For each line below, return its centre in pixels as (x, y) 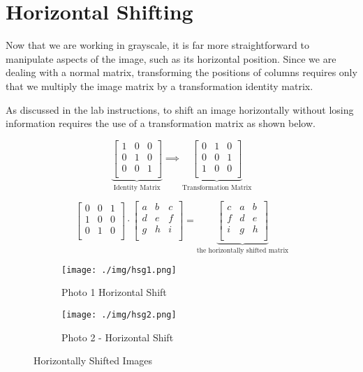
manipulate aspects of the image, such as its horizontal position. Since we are (171, 58)
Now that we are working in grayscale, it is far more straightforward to (157, 45)
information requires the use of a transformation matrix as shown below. (161, 123)
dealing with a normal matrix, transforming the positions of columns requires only (181, 72)
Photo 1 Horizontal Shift (114, 292)
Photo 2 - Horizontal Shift (118, 337)
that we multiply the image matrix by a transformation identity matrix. (160, 85)
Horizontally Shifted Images (93, 360)
